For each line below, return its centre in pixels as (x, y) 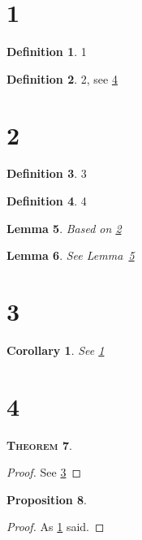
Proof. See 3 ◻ (44, 472)
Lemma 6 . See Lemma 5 (71, 255)
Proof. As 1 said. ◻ (56, 527)
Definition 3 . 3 (47, 173)
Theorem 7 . (39, 445)
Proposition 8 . (47, 499)
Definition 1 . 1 (47, 52)
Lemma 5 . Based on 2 (64, 228)
